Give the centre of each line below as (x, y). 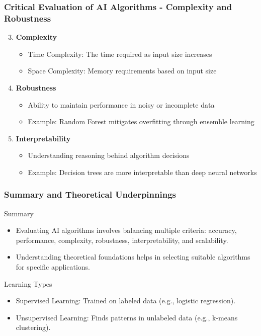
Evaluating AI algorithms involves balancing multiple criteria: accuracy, (126, 230)
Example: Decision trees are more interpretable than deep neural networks (142, 172)
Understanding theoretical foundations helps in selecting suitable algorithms (133, 257)
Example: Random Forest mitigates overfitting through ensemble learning (141, 121)
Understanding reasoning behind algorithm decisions (109, 155)
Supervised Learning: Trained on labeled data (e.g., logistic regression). (126, 301)
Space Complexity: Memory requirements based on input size (122, 71)
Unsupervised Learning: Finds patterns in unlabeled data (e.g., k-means (127, 317)
